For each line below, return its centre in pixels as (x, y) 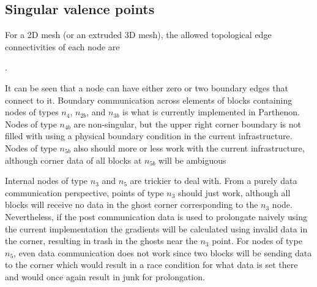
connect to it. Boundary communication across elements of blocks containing (149, 100)
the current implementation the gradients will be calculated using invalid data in (156, 228)
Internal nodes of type (47, 181)
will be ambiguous (192, 160)
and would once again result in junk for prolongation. (105, 276)
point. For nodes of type (257, 241)
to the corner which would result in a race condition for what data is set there (151, 265)
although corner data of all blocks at (73, 160)
